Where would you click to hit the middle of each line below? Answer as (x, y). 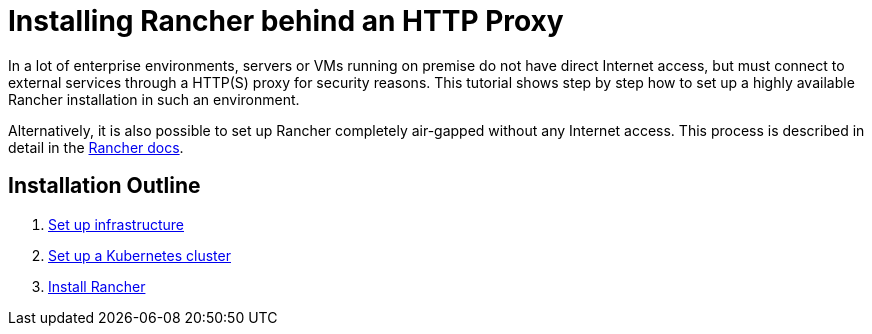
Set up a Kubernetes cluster (139, 255)
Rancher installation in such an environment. (154, 99)
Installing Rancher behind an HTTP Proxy (286, 21)
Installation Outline (104, 186)
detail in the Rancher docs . (96, 147)
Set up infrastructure (116, 224)
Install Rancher (97, 286)
